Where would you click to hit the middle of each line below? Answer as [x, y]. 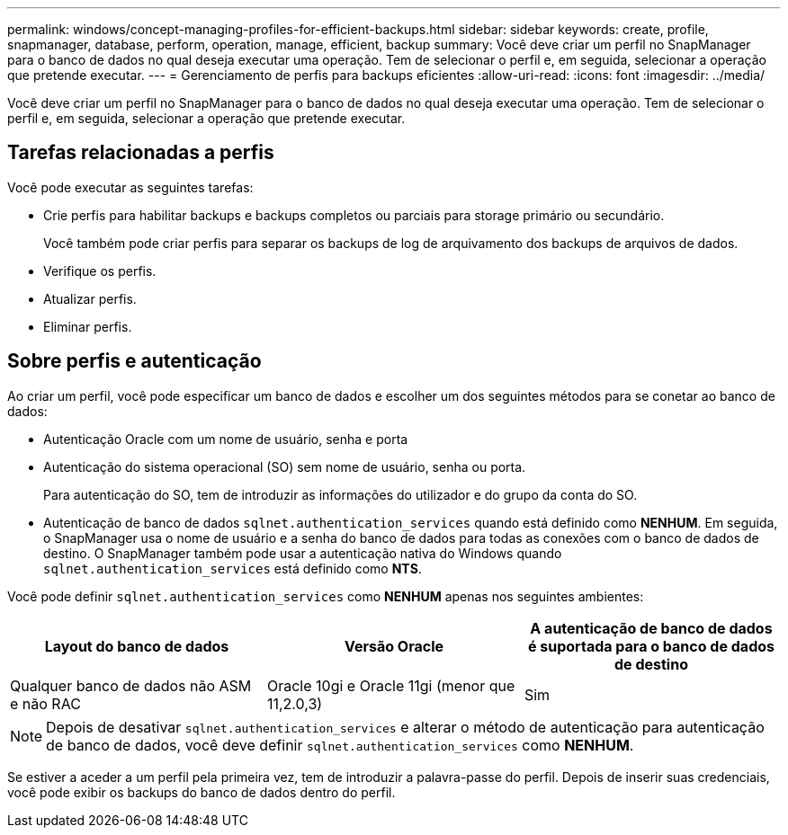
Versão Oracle [394, 646]
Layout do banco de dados [137, 646]
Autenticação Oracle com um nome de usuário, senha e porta [226, 439]
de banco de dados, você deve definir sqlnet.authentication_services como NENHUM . [340, 745]
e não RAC [45, 703]
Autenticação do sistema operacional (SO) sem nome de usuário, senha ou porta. [285, 466]
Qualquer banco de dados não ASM [131, 685]
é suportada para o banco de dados [651, 646]
